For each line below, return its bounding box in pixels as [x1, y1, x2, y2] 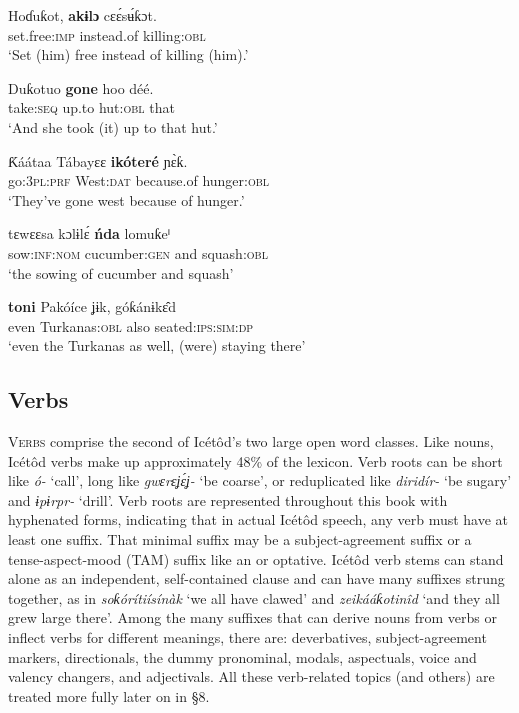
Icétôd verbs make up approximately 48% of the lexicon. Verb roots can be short [8, 450, 503, 471]
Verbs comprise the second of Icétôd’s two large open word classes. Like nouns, [8, 431, 494, 452]
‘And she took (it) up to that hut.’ [8, 116, 218, 137]
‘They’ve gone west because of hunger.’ [8, 189, 245, 210]
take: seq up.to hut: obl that [8, 97, 175, 118]
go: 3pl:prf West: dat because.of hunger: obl [8, 170, 270, 191]
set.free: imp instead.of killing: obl [8, 24, 206, 45]
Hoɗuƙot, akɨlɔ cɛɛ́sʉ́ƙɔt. [8, 5, 157, 25]
